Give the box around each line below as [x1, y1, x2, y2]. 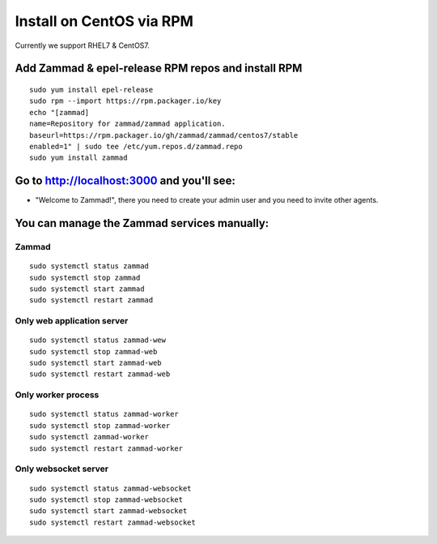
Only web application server [15, 315, 129, 327]
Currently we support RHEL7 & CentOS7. [15, 41, 150, 50]
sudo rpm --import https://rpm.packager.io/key [29, 96, 222, 105]
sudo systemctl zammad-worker [29, 432, 150, 442]
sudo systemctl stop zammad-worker [29, 421, 171, 430]
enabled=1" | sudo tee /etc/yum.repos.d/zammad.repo [29, 142, 243, 151]
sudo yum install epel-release [29, 85, 154, 94]
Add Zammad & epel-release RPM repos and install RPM [15, 62, 303, 75]
